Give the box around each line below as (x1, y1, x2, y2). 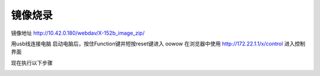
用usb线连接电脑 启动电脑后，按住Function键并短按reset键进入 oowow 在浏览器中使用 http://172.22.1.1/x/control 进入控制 (11, 40, 305, 47)
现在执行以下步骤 (11, 59, 53, 66)
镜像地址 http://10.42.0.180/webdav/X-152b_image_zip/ (11, 29, 145, 37)
